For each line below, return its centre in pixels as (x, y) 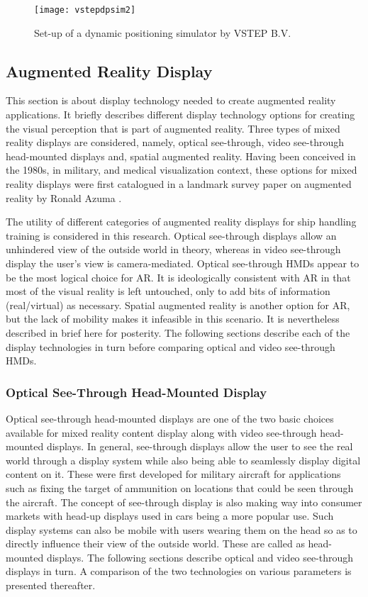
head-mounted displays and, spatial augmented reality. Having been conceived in (181, 156)
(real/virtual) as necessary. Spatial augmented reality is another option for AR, (178, 305)
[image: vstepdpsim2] (85, 10)
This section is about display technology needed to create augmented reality (171, 100)
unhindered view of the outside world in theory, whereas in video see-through (173, 249)
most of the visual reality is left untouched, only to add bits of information (168, 291)
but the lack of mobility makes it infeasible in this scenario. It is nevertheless (173, 319)
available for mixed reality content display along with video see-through (161, 432)
